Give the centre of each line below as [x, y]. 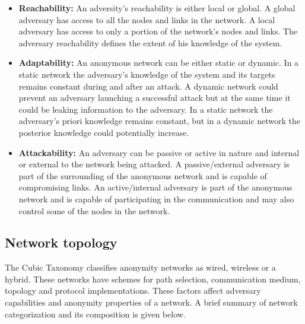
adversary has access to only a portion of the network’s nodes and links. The [158, 31]
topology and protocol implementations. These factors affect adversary [133, 290]
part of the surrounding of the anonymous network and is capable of [143, 175]
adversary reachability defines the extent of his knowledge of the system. [150, 42]
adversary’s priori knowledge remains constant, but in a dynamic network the [160, 121]
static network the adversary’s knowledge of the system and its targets [147, 74]
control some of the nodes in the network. [94, 210]
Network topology [61, 242]
